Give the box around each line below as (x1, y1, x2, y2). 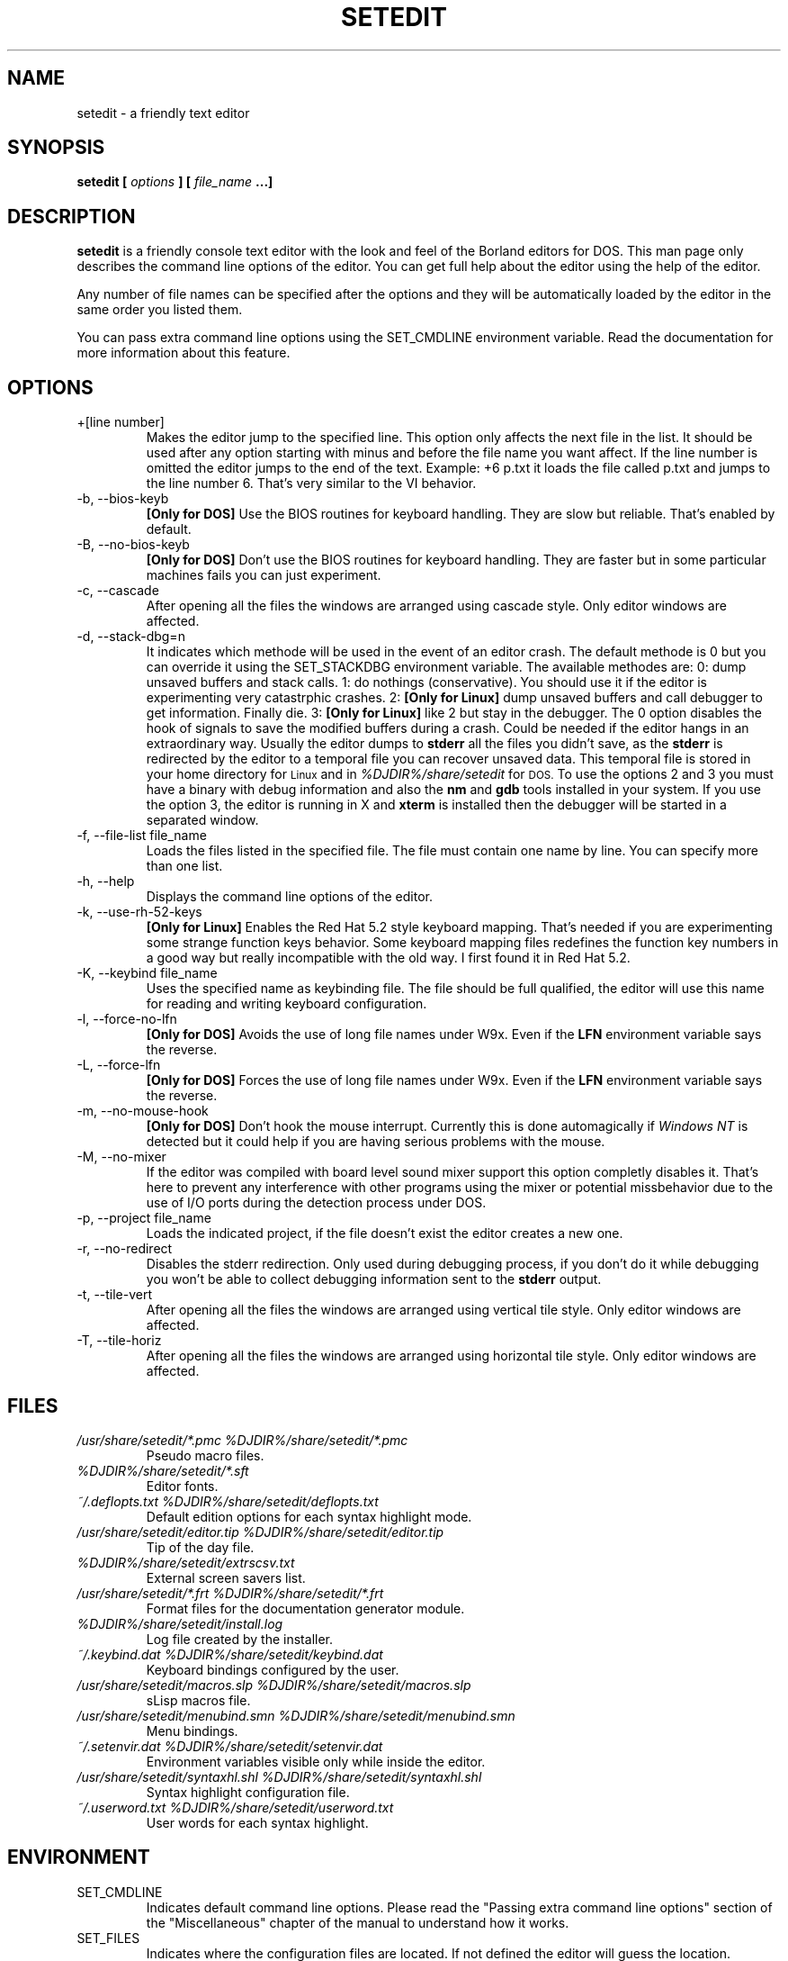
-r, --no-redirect (76, 1241, 173, 1257)
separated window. (146, 812, 259, 828)
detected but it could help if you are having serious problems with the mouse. (146, 1134, 605, 1150)
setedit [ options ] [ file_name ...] (76, 174, 273, 190)
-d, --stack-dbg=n (76, 628, 185, 645)
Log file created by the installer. (146, 1631, 334, 1647)
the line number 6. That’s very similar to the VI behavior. (146, 475, 477, 492)
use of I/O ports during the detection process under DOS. (146, 1195, 487, 1211)
